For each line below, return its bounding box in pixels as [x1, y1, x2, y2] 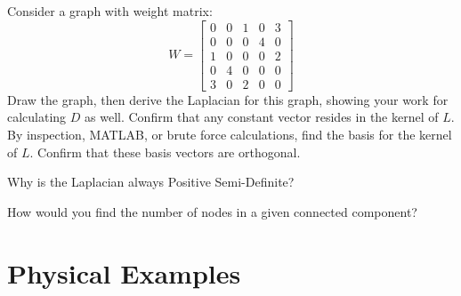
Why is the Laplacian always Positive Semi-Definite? [7, 172, 295, 191]
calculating [7, 108, 67, 126]
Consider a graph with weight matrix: [7, 2, 213, 20]
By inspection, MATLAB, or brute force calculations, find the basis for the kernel [7, 124, 452, 143]
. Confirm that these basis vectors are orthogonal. [29, 142, 301, 161]
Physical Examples [7, 254, 241, 291]
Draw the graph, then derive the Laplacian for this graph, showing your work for [7, 90, 449, 108]
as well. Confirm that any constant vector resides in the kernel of [85, 108, 439, 126]
